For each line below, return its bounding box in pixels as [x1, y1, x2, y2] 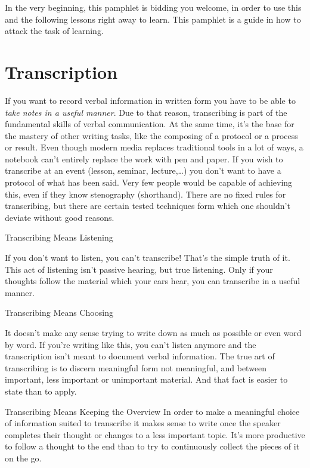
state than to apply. [5, 384, 77, 397]
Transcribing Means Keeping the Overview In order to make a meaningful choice [5, 405, 300, 417]
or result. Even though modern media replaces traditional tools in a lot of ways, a [5, 141, 303, 153]
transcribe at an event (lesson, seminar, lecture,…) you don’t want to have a [5, 164, 281, 177]
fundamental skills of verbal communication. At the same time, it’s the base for [5, 118, 294, 130]
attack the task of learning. [5, 24, 104, 37]
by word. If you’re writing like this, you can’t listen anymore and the [5, 338, 256, 350]
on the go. [5, 451, 42, 464]
